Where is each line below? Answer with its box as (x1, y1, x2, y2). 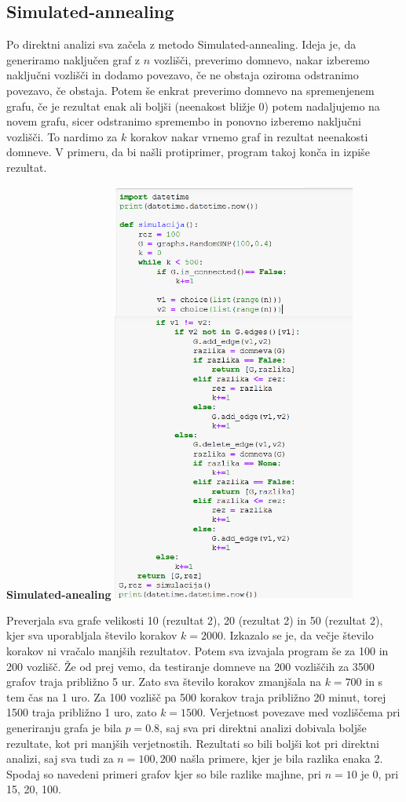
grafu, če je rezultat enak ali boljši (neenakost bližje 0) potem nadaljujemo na (6, 97, 380, 114)
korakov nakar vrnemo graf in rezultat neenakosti (130, 128, 368, 144)
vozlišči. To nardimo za (6, 128, 118, 144)
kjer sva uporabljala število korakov (6, 627, 177, 643)
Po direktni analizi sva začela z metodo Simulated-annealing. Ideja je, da (6, 36, 357, 53)
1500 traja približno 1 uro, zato (6, 704, 157, 720)
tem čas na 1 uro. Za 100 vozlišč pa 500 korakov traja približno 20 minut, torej (6, 688, 386, 705)
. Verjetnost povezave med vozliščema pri (203, 704, 401, 720)
